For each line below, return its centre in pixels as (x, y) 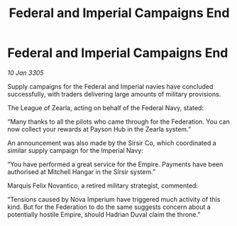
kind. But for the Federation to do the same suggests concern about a (109, 207)
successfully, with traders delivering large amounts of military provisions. (114, 94)
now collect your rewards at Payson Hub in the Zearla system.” (99, 129)
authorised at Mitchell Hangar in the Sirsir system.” (82, 171)
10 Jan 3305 (26, 72)
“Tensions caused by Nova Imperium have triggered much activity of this (114, 199)
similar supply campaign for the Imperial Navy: (76, 150)
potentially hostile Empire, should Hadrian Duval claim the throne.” (104, 214)
